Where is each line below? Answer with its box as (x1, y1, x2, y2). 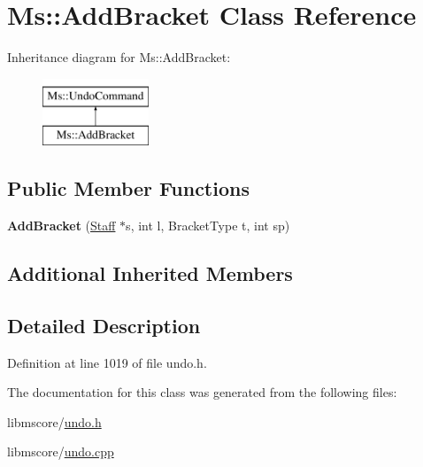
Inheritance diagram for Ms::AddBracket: (7, 48, 231, 66)
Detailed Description (7, 311, 201, 339)
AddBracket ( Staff (7, 216, 116, 235)
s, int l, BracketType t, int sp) (126, 216, 290, 235)
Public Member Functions (7, 175, 250, 202)
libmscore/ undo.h (7, 412, 102, 431)
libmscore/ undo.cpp (7, 442, 114, 461)
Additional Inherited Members (7, 260, 293, 287)
